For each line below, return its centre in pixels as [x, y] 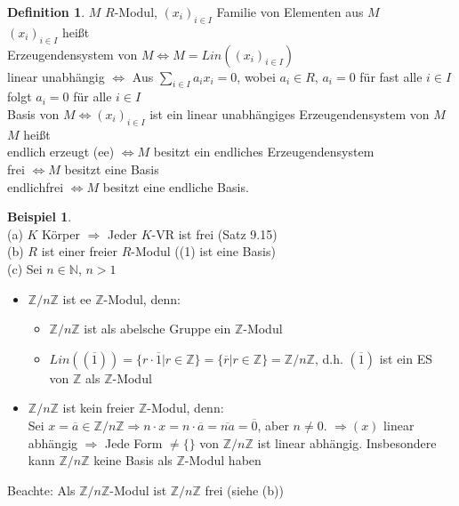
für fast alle [391, 76]
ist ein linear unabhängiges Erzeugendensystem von [290, 113]
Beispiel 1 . [40, 217]
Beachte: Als [41, 490]
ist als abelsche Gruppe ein [157, 329]
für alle [93, 96]
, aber [273, 425]
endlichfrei [36, 186]
